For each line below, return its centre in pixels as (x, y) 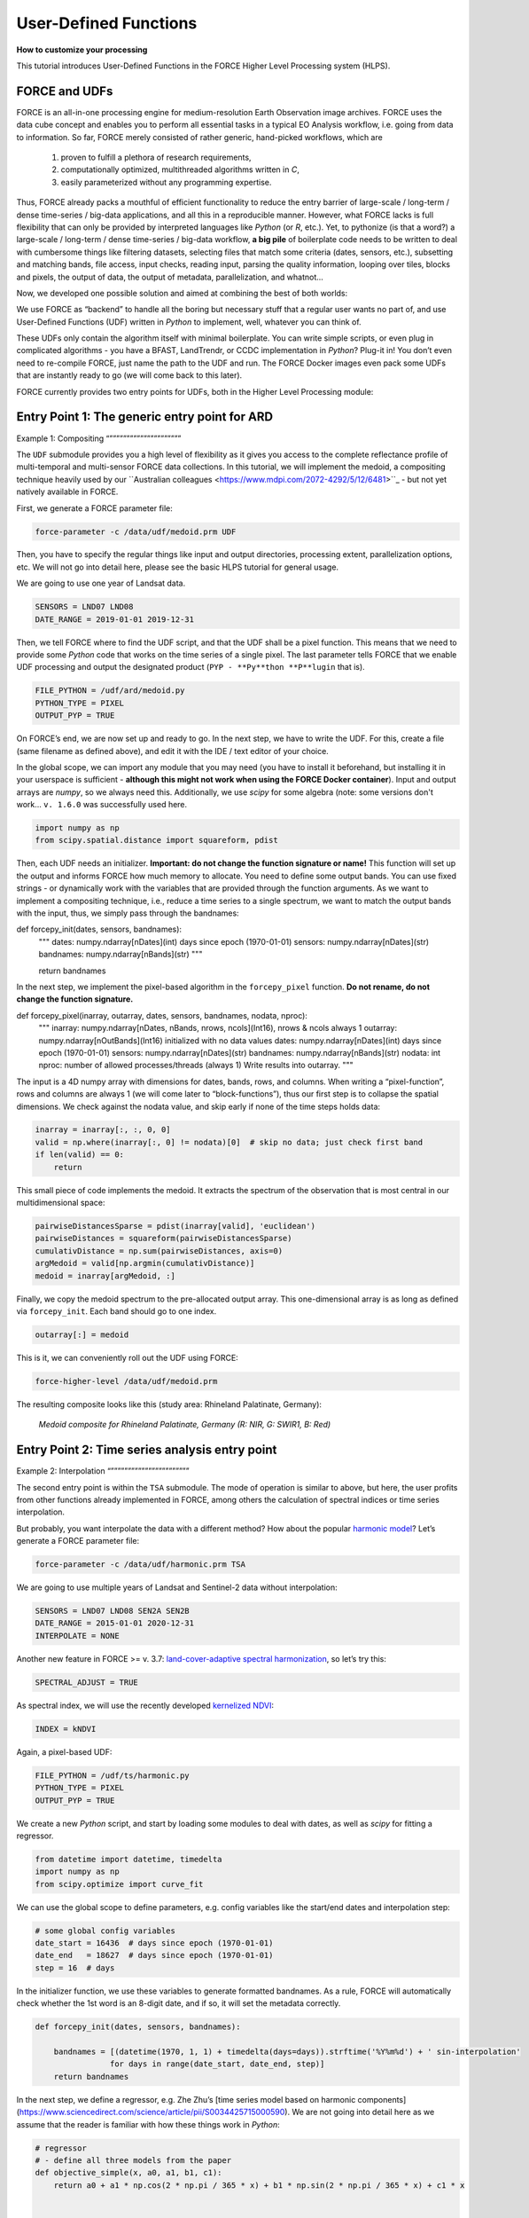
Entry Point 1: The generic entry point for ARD (145, 417)
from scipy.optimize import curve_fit (119, 1884)
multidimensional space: (61, 1203)
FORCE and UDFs (65, 91)
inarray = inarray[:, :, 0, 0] (103, 1130)
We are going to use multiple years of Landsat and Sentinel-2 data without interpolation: (177, 1587)
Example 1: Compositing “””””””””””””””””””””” (99, 438)
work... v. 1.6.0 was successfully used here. (102, 805)
